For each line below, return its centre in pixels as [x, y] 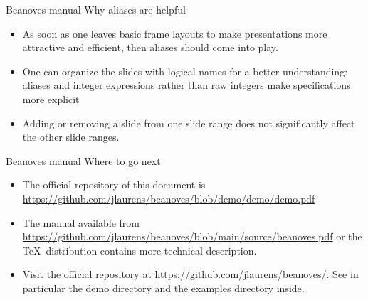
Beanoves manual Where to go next [83, 160]
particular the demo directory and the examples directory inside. [163, 288]
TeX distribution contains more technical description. [140, 250]
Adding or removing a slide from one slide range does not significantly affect [189, 123]
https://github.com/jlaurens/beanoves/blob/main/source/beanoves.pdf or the [192, 236]
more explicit [51, 98]
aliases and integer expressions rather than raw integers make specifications [186, 85]
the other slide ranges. [71, 137]
